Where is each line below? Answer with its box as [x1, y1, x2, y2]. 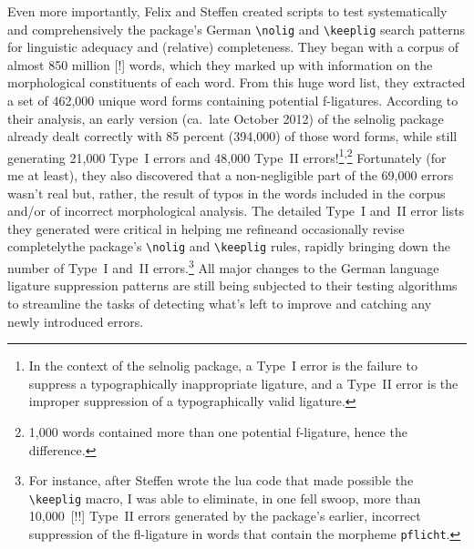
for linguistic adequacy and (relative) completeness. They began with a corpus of [7, 37, 459, 56]
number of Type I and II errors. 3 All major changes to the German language [7, 256, 439, 277]
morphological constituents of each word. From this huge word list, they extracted [7, 73, 466, 92]
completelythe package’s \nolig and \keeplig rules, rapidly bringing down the [7, 237, 450, 256]
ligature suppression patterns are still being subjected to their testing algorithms [7, 276, 458, 295]
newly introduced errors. [7, 311, 144, 330]
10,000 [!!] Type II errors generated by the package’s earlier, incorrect [28, 506, 421, 525]
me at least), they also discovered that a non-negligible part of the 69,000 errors [7, 166, 454, 185]
